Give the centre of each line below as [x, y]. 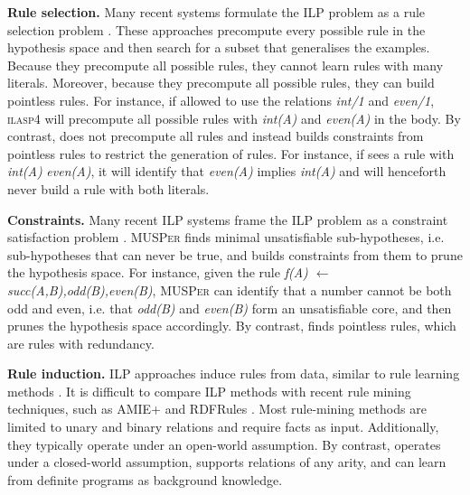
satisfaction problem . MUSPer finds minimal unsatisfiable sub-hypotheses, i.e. [226, 237]
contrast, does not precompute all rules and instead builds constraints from [216, 136]
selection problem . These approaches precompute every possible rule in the [216, 29]
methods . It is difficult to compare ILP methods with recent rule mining [209, 391]
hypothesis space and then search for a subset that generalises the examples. [219, 47]
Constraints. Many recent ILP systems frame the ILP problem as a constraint [228, 219]
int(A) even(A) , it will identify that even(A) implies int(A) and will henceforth [227, 171]
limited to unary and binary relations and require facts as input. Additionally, [223, 427]
